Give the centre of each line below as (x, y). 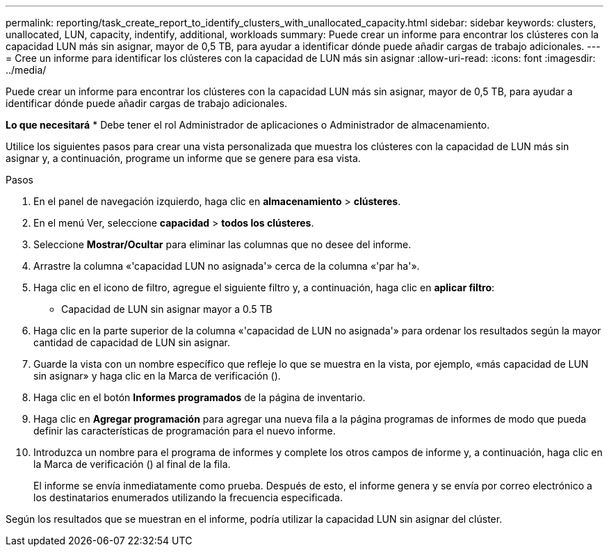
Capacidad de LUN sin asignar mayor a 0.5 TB (167, 309)
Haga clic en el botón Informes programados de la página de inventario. (200, 397)
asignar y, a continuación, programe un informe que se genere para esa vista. (183, 158)
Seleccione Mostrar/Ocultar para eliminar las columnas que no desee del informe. (222, 244)
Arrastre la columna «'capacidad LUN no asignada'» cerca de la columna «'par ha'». (227, 266)
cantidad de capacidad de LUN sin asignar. (132, 342)
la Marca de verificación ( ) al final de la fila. (132, 464)
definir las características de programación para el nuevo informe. (185, 431)
